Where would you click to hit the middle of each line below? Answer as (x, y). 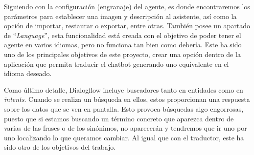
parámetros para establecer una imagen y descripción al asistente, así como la (120, 16)
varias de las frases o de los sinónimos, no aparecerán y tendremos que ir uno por (126, 128)
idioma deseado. (28, 73)
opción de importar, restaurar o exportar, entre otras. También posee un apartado (127, 26)
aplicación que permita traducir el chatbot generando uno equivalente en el (116, 64)
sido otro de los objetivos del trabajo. (60, 147)
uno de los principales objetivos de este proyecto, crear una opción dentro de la (122, 54)
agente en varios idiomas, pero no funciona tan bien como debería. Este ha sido (123, 45)
